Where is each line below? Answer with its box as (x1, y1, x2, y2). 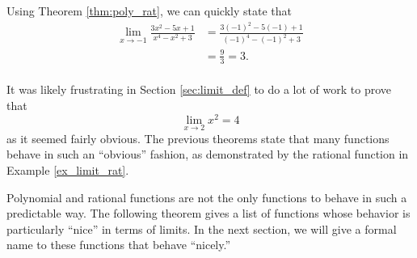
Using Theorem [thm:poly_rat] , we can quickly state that (6, 2, 292, 19)
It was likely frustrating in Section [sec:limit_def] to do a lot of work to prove (6, 81, 392, 98)
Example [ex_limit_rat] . (6, 162, 129, 179)
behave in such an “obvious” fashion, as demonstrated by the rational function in (6, 146, 409, 163)
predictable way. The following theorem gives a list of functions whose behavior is (6, 205, 411, 222)
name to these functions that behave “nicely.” (6, 236, 231, 253)
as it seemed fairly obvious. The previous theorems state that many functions (6, 129, 390, 146)
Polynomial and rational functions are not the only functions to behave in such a (6, 188, 407, 205)
